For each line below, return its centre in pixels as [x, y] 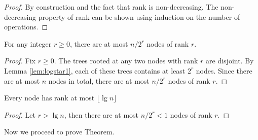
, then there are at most [101, 114]
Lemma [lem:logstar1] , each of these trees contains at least [95, 70]
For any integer [28, 43]
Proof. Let [20, 114]
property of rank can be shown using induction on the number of [139, 16]
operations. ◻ [26, 27]
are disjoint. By [230, 61]
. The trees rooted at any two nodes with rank [126, 61]
